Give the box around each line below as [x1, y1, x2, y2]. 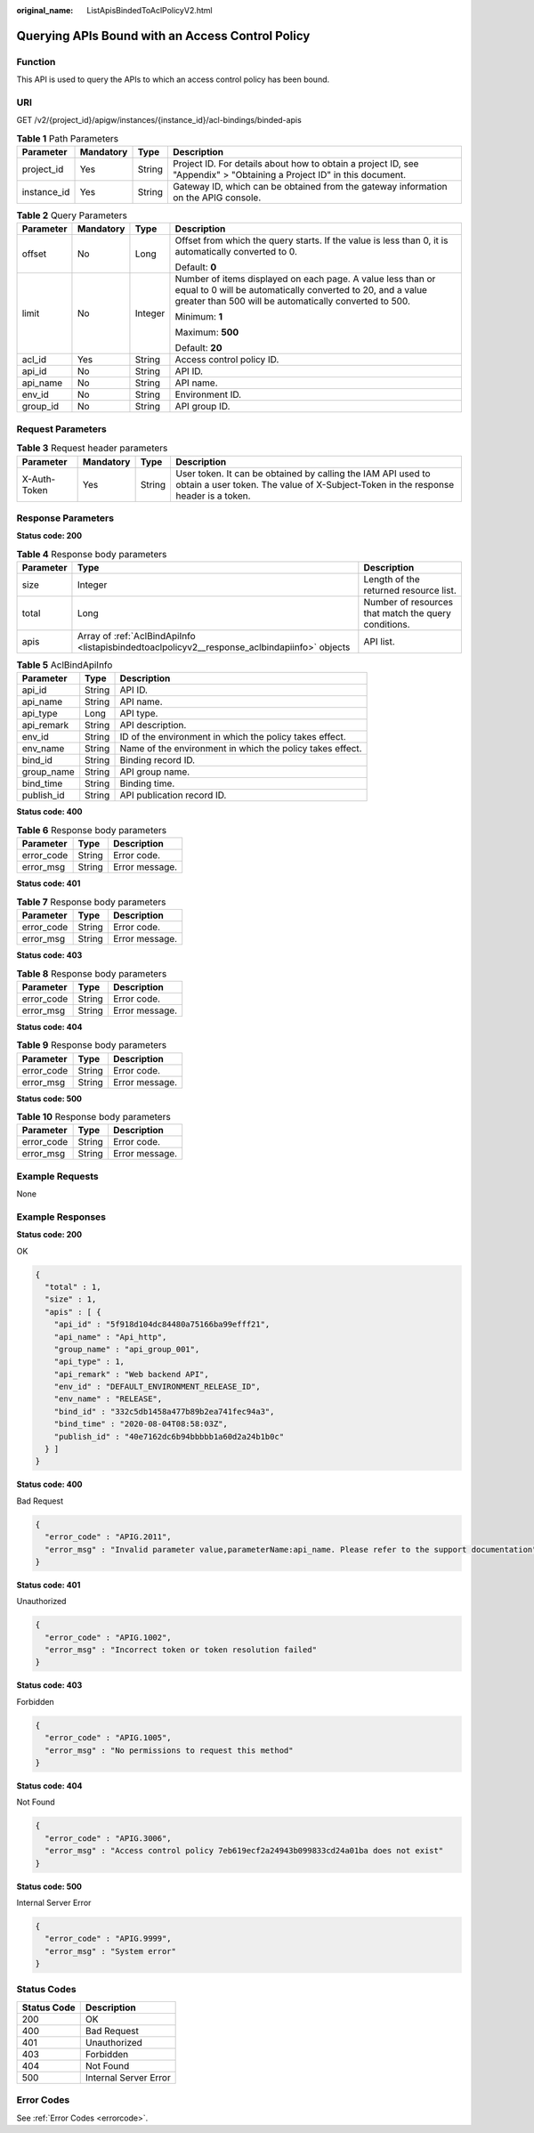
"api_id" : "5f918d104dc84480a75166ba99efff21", [53, 1319, 271, 1330]
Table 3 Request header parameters [16, 442, 168, 454]
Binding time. [119, 777, 175, 790]
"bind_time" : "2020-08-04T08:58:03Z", [53, 1419, 229, 1429]
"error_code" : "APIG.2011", [44, 1532, 173, 1542]
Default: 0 [174, 261, 217, 273]
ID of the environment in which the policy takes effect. [119, 731, 346, 743]
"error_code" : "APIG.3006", [44, 1833, 173, 1843]
